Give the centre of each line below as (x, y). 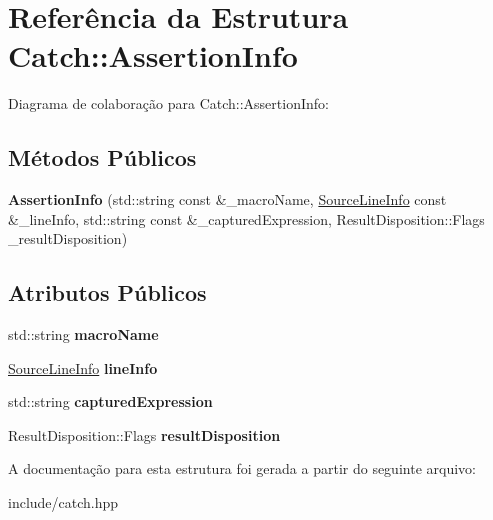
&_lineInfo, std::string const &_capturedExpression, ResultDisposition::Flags (246, 218)
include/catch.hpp (63, 502)
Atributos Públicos (107, 292)
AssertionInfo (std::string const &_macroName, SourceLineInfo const (227, 199)
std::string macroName (83, 334)
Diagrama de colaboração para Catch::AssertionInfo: (168, 103)
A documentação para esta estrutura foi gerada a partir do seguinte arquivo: (242, 468)
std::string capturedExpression (110, 401)
